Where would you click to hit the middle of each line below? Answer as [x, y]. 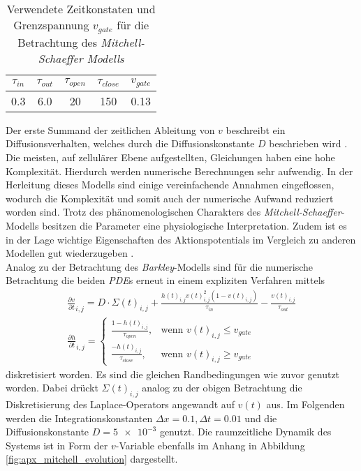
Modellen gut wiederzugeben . [70, 253]
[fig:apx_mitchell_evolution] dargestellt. [92, 459]
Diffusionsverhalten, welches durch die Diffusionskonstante [130, 143]
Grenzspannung [51, 25]
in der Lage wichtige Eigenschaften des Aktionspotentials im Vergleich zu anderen [181, 239]
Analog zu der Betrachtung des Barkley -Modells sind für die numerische [160, 266]
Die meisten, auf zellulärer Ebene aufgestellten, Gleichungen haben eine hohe [170, 157]
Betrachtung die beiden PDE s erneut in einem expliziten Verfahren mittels [165, 280]
